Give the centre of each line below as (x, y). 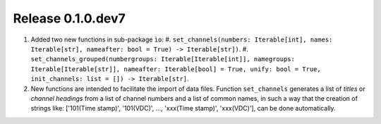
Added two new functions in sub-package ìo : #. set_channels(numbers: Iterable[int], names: (182, 39)
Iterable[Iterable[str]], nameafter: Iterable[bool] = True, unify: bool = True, (176, 69)
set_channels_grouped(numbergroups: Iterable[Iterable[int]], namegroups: (163, 59)
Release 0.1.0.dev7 (69, 18)
